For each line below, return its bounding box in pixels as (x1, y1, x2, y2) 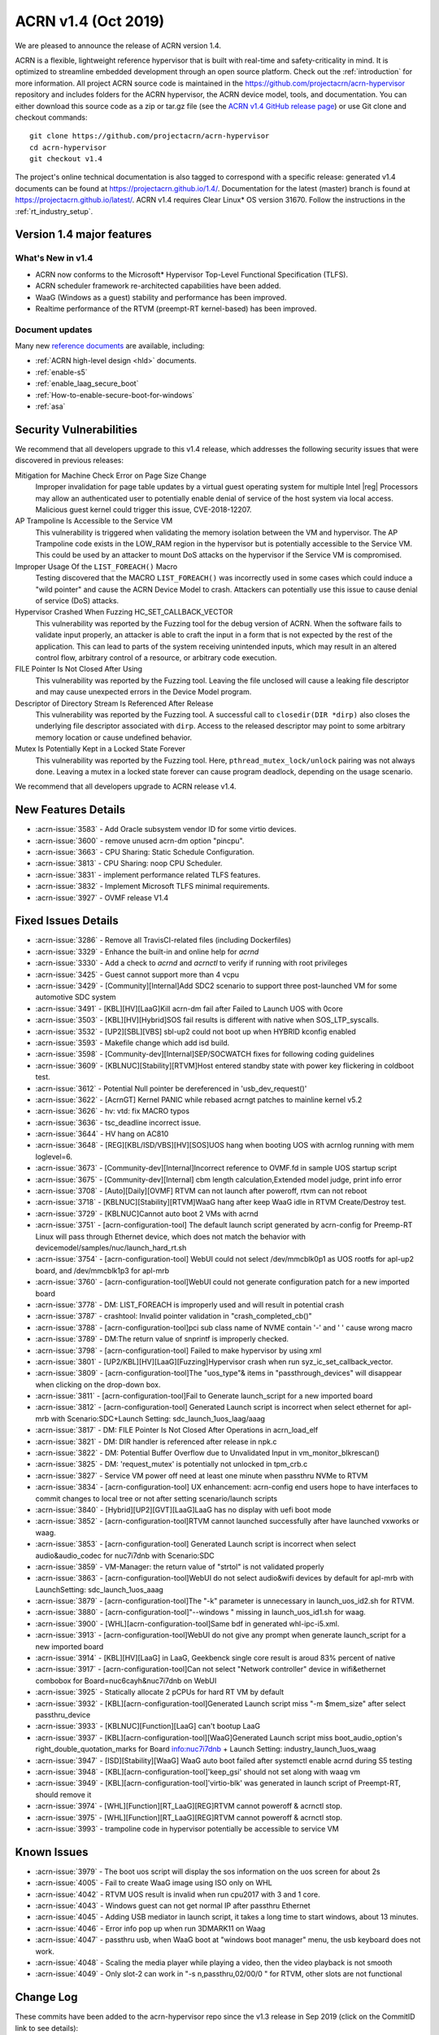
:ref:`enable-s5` (35, 367, 89, 377)
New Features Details (15, 803, 126, 817)
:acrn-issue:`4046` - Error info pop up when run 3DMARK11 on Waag (35, 1923, 266, 1933)
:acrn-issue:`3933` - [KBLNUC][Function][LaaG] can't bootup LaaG (35, 1722, 260, 1731)
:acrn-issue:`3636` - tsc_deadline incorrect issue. (35, 1118, 202, 1127)
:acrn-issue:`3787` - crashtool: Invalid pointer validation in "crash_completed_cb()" (35, 1311, 312, 1321)
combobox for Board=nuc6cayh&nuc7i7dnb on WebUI (35, 1675, 217, 1685)
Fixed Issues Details (15, 914, 120, 928)
